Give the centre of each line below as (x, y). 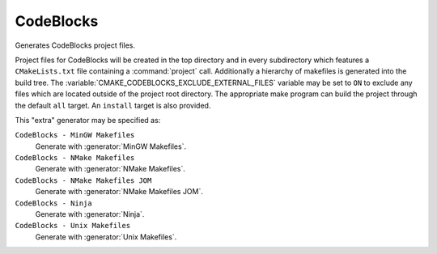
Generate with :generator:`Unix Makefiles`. (106, 237)
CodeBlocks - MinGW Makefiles (75, 135)
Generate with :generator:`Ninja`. (90, 214)
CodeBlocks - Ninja (53, 203)
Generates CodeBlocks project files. (75, 45)
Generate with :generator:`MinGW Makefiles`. (110, 146)
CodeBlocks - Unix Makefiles (73, 226)
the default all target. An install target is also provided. (113, 105)
